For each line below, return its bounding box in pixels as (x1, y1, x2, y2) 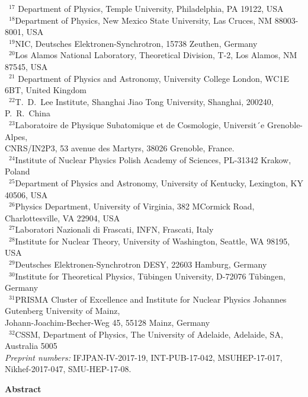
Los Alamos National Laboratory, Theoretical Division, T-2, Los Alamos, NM (15, 49, 297, 61)
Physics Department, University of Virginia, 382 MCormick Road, (15, 200, 255, 212)
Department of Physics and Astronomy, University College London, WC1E (18, 72, 290, 84)
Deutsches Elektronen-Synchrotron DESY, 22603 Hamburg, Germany (15, 258, 267, 271)
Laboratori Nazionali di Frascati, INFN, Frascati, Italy (15, 223, 214, 236)
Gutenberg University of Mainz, (5, 304, 120, 317)
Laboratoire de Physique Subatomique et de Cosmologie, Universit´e (15, 118, 265, 131)
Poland (5, 165, 30, 177)
